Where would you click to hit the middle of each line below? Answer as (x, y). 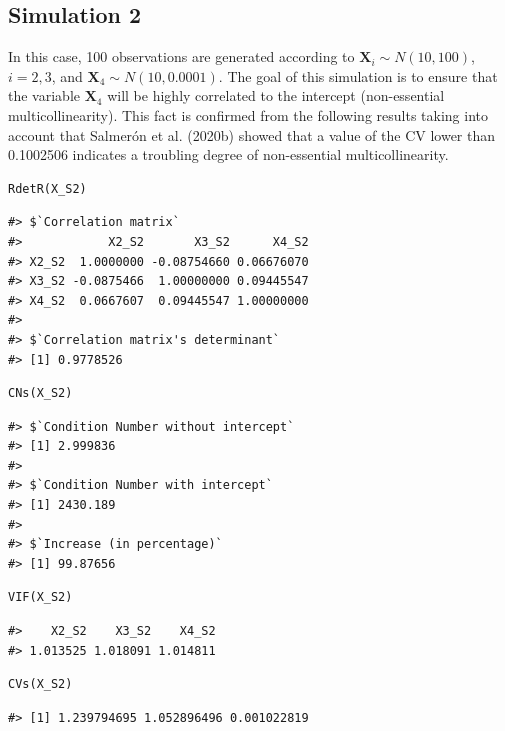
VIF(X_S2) (40, 597)
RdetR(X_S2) (47, 188)
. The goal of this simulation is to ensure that (358, 75)
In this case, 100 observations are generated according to (181, 56)
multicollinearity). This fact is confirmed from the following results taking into (248, 114)
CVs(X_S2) (40, 684)
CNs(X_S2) (40, 393)
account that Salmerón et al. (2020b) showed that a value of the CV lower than (252, 134)
